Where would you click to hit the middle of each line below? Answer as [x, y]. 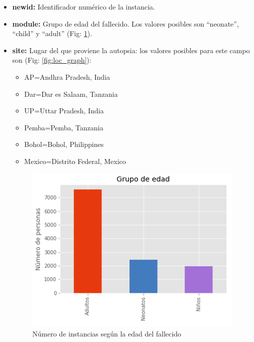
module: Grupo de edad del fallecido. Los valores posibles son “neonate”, [125, 23]
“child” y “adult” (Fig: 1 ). [52, 33]
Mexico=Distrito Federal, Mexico [75, 161]
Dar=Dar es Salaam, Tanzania [71, 94]
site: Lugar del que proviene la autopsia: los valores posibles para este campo [131, 50]
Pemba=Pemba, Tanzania [64, 127]
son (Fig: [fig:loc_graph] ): [52, 60]
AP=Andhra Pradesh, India [67, 76]
